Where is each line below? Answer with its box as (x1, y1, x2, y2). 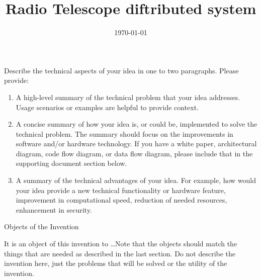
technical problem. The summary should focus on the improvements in (16, 128, 233, 139)
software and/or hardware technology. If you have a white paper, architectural (16, 138, 257, 149)
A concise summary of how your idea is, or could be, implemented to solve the (16, 119, 257, 129)
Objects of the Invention (4, 221, 79, 232)
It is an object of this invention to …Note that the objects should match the (4, 238, 237, 249)
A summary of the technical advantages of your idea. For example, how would (16, 175, 256, 185)
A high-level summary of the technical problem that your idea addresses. (16, 91, 240, 102)
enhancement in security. (16, 204, 92, 215)
